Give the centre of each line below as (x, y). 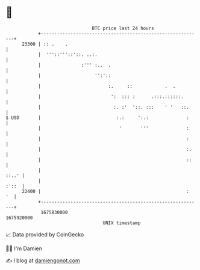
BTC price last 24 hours (123, 28)
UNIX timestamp (122, 223)
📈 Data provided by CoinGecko (45, 235)
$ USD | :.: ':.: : (97, 118)
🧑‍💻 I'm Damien (24, 248)
